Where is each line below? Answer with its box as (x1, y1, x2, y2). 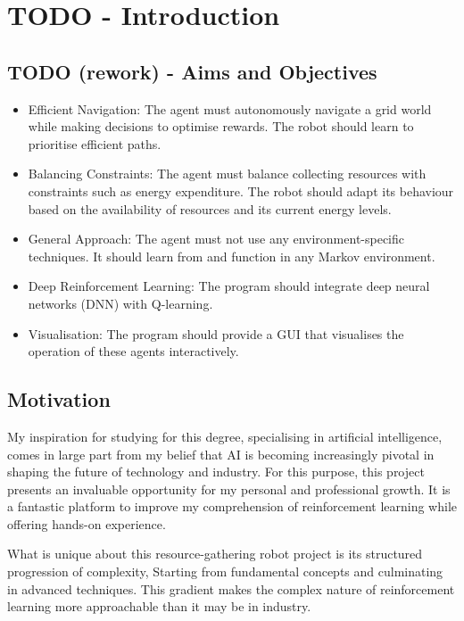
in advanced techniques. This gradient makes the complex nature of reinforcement (7, 579, 455, 598)
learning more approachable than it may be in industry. (7, 597, 311, 616)
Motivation (7, 385, 111, 413)
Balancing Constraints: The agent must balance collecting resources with (28, 164, 427, 183)
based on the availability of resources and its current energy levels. (28, 199, 392, 218)
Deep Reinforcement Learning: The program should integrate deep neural (28, 277, 430, 295)
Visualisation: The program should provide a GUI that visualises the (28, 324, 404, 343)
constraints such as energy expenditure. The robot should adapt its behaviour (28, 181, 454, 200)
